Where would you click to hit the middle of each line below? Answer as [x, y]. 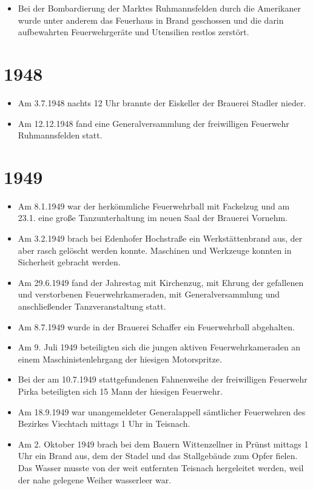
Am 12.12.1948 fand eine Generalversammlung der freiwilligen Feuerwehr [153, 123]
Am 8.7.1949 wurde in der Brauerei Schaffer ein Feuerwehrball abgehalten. [156, 326]
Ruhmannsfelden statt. [60, 135]
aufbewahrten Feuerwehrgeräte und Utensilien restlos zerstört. [133, 32]
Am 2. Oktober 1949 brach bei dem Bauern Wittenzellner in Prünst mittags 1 [163, 444]
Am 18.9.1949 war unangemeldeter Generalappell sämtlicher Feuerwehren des [162, 411]
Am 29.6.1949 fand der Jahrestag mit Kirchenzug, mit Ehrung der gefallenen [161, 282]
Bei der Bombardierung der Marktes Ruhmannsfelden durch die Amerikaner [159, 8]
